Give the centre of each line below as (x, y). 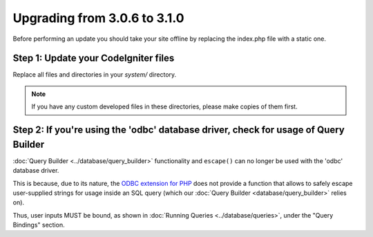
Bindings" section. (39, 225)
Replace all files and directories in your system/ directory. (95, 75)
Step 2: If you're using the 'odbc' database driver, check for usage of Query (179, 130)
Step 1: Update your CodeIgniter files (94, 58)
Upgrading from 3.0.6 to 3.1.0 (98, 18)
